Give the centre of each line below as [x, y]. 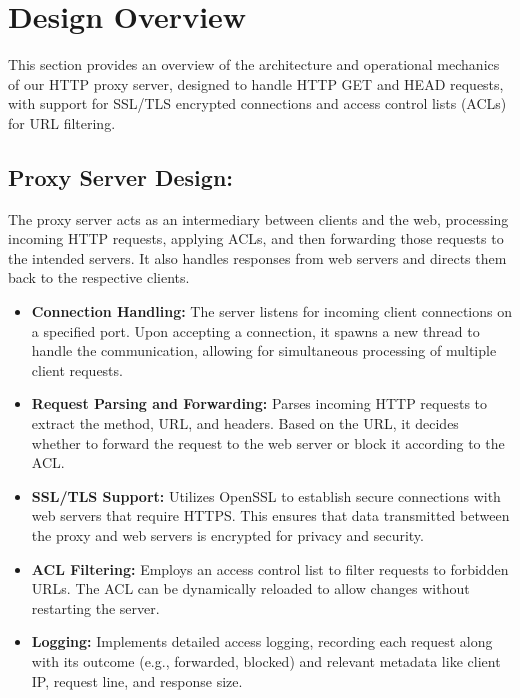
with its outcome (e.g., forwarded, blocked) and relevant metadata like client [266, 660]
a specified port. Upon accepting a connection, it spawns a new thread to [255, 330]
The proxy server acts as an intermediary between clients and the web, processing [258, 218]
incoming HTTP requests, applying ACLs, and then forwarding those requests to [256, 238]
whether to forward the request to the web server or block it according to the [268, 442]
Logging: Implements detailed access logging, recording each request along [262, 641]
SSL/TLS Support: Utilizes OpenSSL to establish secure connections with [266, 495]
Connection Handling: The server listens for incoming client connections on [271, 311]
